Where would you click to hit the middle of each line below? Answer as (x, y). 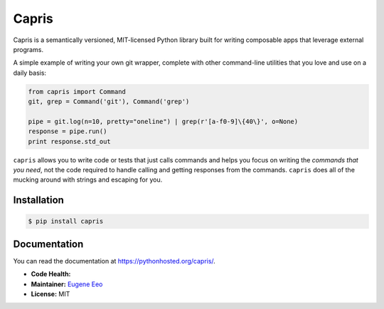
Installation (38, 200)
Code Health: (51, 274)
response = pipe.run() (68, 131)
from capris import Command (77, 91)
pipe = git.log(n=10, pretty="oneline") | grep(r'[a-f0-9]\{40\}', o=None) (163, 121)
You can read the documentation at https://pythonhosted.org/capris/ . (114, 261)
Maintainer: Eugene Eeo (67, 284)
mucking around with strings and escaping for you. (88, 180)
